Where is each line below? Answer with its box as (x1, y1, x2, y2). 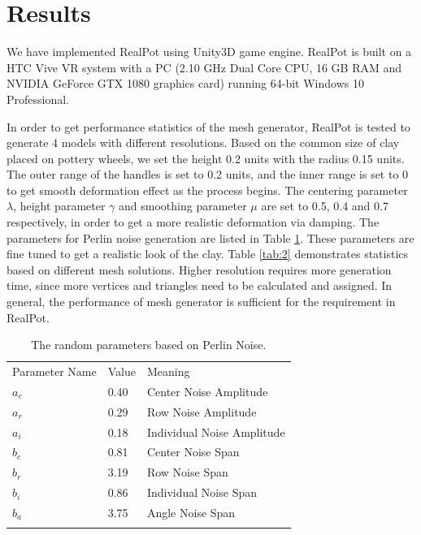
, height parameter (13, 197, 106, 214)
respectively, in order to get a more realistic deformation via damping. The (7, 214, 380, 231)
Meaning (146, 363, 190, 380)
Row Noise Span (146, 464, 228, 481)
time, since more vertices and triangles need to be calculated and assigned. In (7, 277, 393, 294)
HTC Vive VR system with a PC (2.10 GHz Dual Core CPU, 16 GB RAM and (7, 58, 402, 76)
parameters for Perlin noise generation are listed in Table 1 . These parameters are (7, 229, 414, 246)
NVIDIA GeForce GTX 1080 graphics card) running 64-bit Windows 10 (7, 75, 364, 92)
